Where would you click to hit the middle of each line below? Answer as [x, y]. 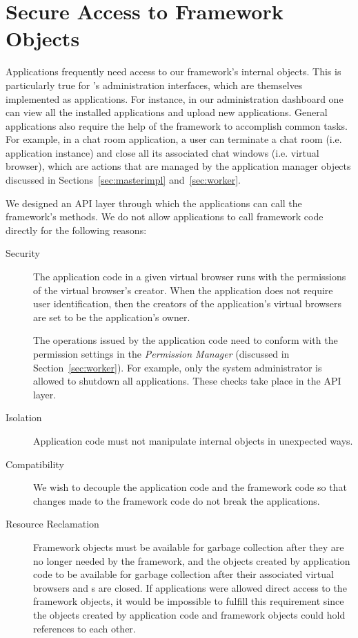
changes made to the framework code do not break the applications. [177, 500]
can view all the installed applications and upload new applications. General [167, 112]
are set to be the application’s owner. [112, 317]
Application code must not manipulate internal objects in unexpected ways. [193, 440]
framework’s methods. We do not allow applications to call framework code [165, 216]
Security [23, 253]
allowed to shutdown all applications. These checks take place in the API [187, 381]
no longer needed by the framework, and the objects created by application [192, 560]
